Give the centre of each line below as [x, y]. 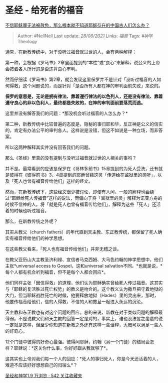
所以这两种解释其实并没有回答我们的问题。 [49, 147]
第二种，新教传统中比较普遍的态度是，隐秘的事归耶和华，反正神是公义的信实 [84, 124]
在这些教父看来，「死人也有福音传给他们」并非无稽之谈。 [63, 248]
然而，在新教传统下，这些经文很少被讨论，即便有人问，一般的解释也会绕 [79, 192]
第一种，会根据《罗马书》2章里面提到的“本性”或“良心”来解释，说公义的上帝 [83, 62]
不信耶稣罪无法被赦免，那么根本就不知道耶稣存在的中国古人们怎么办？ [77, 25]
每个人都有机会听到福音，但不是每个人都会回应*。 [57, 272]
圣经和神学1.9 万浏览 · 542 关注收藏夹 [44, 375]
